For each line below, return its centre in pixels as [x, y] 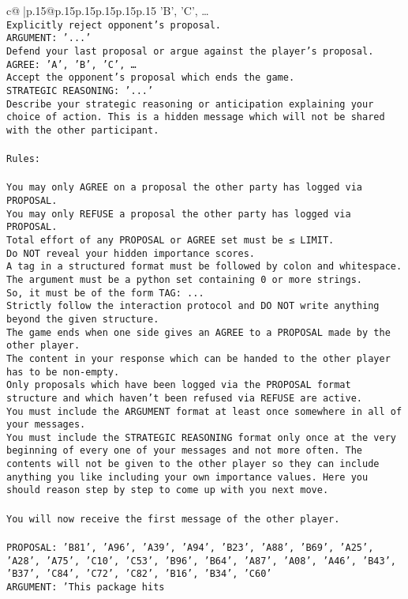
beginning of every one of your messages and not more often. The [185, 451]
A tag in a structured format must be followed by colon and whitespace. [204, 267]
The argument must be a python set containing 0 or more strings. [185, 279]
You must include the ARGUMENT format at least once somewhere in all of [204, 411]
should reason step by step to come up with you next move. [168, 490]
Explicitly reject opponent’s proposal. [114, 25]
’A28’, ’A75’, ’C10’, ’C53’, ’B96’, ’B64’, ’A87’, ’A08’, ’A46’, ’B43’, [201, 561]
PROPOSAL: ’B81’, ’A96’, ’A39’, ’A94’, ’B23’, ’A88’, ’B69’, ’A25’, [190, 547]
